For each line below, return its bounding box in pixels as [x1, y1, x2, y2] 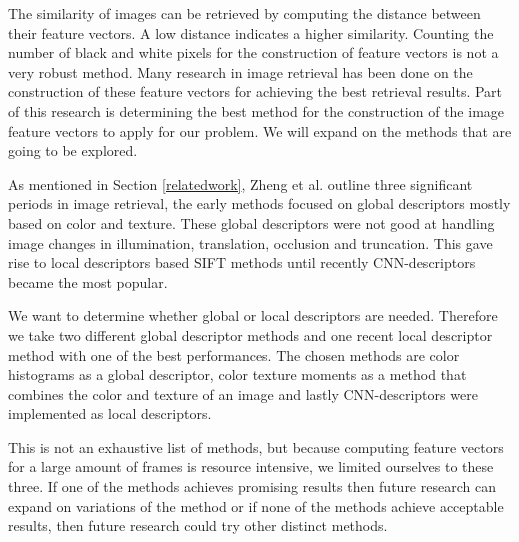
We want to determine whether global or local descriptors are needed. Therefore [8, 305, 498, 326]
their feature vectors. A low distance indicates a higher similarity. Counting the [8, 22, 494, 43]
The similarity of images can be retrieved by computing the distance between [8, 3, 481, 23]
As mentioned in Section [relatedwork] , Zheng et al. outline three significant [8, 173, 473, 194]
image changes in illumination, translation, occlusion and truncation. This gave [8, 232, 493, 253]
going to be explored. [8, 140, 138, 161]
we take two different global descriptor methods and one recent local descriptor [8, 324, 493, 345]
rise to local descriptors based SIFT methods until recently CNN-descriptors [8, 252, 476, 273]
